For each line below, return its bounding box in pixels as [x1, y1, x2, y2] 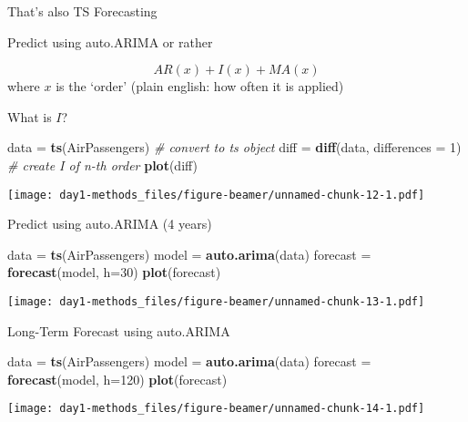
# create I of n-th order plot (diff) [7, 155, 198, 174]
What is [7, 107, 52, 126]
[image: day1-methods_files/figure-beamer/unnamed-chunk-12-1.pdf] [7, 188, 425, 201]
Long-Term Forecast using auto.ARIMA [7, 321, 230, 340]
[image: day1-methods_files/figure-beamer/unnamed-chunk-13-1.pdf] [7, 295, 425, 308]
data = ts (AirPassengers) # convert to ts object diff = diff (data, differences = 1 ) [7, 138, 462, 157]
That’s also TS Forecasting [7, 2, 158, 20]
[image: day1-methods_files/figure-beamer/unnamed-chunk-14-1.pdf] [7, 402, 425, 416]
